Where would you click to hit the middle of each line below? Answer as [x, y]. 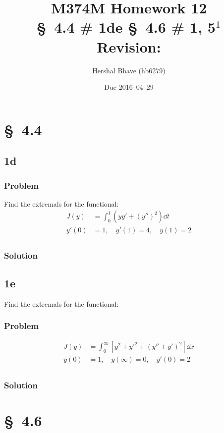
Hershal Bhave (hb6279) [129, 70]
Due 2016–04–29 [129, 87]
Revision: [129, 46]
